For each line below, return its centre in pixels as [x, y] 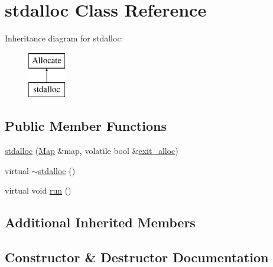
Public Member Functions [86, 126]
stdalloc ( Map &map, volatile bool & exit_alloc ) [92, 151]
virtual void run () [38, 190]
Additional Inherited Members [100, 222]
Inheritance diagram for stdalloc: [64, 38]
